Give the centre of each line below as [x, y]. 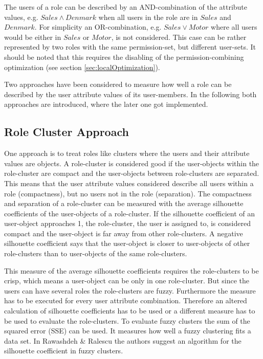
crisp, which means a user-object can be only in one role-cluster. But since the [127, 281]
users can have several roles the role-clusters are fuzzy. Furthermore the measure [130, 290]
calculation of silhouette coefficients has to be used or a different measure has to [130, 311]
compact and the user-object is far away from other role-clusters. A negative [124, 233]
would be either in [33, 37]
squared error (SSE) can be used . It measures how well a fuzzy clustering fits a [128, 331]
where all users [234, 27]
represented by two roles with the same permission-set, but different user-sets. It [130, 47]
